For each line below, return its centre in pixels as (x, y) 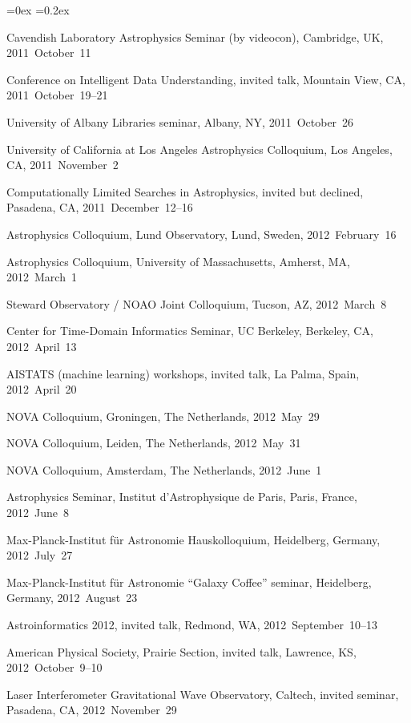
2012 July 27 (40, 555)
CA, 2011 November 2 (62, 165)
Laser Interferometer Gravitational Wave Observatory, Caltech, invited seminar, (203, 694)
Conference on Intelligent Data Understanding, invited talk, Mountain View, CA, (206, 79)
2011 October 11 (49, 53)
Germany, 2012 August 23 (72, 598)
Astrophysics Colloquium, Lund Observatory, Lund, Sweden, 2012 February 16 (201, 234)
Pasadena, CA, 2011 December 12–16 (100, 207)
